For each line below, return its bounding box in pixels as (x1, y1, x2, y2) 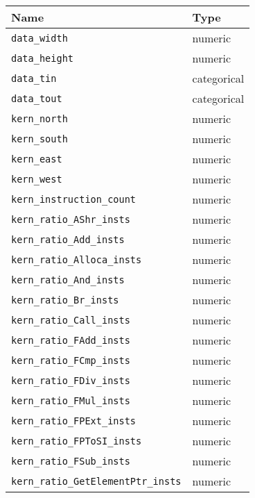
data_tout (11, 92, 62, 104)
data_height (11, 52, 74, 64)
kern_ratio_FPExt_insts (11, 415, 137, 426)
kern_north (11, 113, 68, 124)
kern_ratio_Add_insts (11, 233, 125, 245)
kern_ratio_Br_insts (11, 294, 119, 306)
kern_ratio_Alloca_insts (11, 254, 142, 265)
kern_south (11, 133, 68, 144)
